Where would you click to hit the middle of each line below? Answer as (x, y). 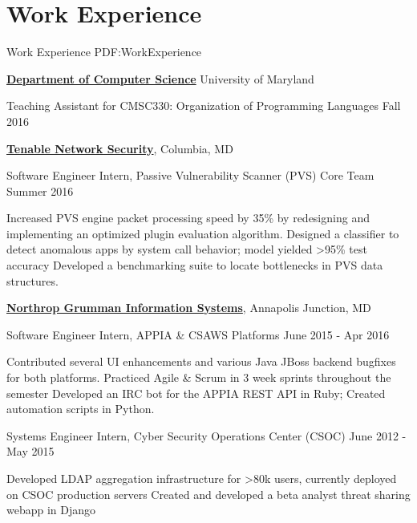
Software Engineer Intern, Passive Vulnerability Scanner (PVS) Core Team (190, 175)
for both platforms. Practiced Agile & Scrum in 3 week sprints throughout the (199, 377)
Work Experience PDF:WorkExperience (104, 52)
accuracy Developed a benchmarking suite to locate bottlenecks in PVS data (195, 265)
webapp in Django (51, 510)
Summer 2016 (40, 191)
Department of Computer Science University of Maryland (160, 78)
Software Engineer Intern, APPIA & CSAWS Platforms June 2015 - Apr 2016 (198, 334)
